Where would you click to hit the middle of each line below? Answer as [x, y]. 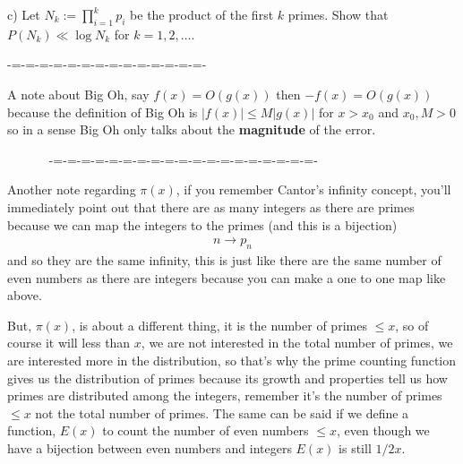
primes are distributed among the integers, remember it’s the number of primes [225, 395]
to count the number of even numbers [206, 430]
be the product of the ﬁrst [202, 14]
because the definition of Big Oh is [103, 112]
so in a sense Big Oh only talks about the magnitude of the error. [192, 129]
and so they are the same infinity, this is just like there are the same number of [224, 259]
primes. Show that [338, 14]
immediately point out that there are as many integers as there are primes [211, 206]
